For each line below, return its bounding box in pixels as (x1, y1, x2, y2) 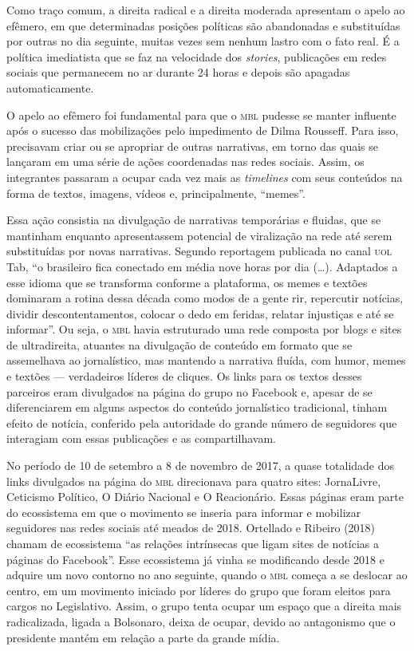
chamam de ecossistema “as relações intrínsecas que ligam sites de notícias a (6, 535, 379, 551)
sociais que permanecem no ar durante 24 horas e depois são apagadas (6, 64, 350, 81)
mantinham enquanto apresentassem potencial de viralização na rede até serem (6, 227, 392, 243)
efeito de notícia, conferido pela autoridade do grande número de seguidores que (6, 414, 397, 431)
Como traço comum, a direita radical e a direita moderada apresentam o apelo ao (6, 2, 405, 18)
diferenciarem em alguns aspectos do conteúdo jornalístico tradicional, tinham (6, 399, 388, 416)
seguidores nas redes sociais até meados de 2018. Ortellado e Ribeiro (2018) (6, 519, 376, 536)
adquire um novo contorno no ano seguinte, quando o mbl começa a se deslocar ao (6, 566, 408, 583)
